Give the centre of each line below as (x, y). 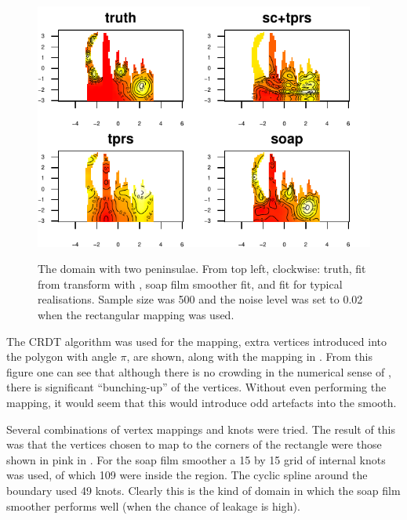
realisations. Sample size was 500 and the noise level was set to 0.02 (200, 299)
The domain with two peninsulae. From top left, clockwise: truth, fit (202, 269)
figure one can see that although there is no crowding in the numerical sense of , (199, 371)
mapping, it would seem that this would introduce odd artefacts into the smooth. (202, 403)
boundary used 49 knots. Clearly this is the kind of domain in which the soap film (203, 490)
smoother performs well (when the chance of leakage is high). (153, 505)
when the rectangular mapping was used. (136, 315)
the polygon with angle (62, 356)
